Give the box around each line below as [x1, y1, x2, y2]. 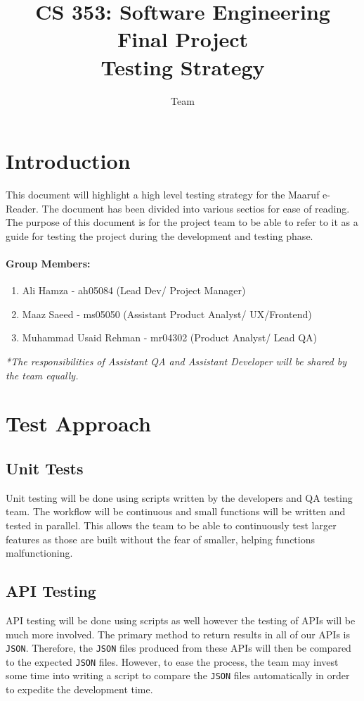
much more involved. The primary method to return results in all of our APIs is [6, 626, 350, 641]
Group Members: [6, 256, 91, 270]
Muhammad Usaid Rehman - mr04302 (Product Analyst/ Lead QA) [22, 330, 318, 345]
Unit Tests [6, 457, 84, 479]
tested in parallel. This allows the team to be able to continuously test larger [6, 517, 337, 532]
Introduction [6, 146, 131, 175]
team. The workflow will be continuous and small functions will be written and [6, 504, 346, 519]
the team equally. [6, 367, 79, 382]
